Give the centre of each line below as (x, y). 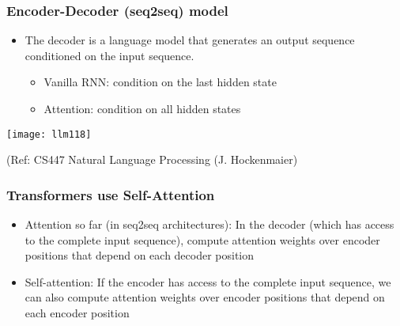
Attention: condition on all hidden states (142, 108)
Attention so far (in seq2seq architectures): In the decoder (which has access (209, 224)
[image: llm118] (49, 134)
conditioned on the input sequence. (109, 55)
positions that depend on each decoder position (140, 255)
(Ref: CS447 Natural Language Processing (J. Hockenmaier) (152, 159)
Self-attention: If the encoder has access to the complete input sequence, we (208, 281)
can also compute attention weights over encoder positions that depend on (205, 297)
